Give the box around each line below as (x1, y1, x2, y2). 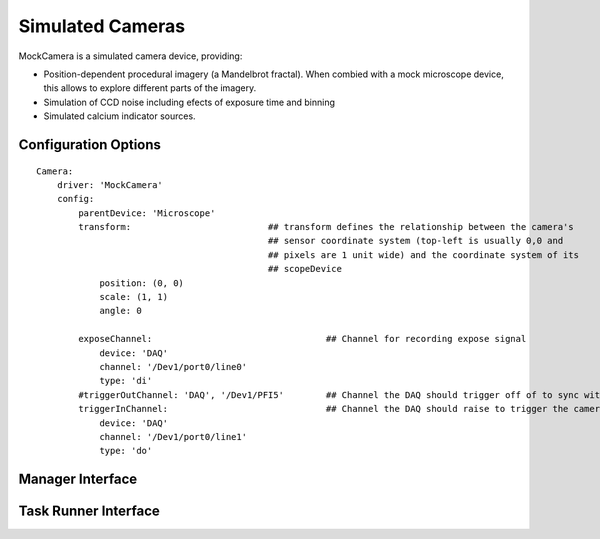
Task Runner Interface (18, 503, 160, 520)
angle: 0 (99, 305, 142, 317)
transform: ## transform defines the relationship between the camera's (78, 221, 574, 233)
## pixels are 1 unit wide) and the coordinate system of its (267, 249, 580, 260)
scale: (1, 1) (99, 291, 169, 303)
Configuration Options (18, 136, 162, 153)
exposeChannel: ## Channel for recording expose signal (78, 333, 527, 345)
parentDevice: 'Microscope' (78, 207, 216, 219)
